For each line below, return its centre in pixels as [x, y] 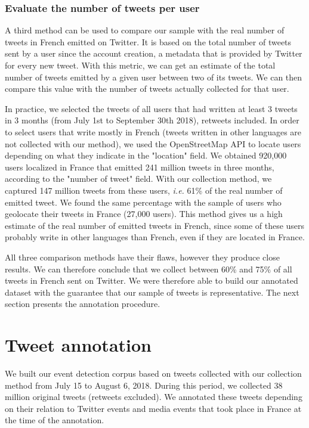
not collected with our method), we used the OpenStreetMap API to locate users [153, 143]
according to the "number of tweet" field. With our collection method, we [138, 179]
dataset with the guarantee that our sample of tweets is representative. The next [152, 292]
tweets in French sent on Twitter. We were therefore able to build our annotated [152, 280]
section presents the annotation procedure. [83, 304]
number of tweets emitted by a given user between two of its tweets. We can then [154, 77]
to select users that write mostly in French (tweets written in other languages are [153, 131]
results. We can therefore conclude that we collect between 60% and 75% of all [149, 269]
